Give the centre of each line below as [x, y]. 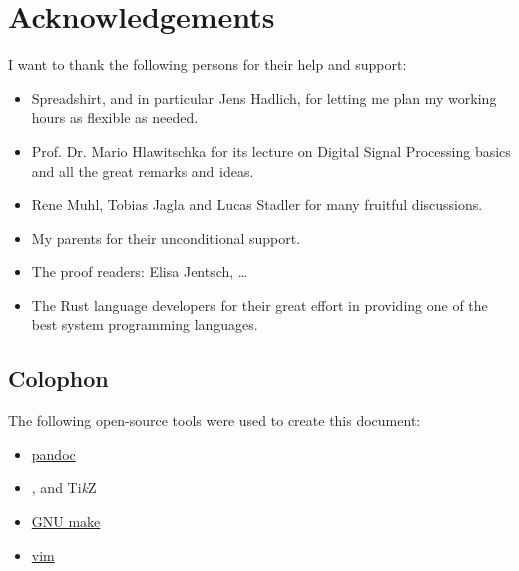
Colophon [58, 378]
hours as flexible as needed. [115, 117]
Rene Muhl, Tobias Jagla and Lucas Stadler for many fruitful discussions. [257, 204]
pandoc [53, 453]
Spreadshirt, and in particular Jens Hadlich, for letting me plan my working [264, 97]
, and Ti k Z [64, 487]
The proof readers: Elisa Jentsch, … [139, 271]
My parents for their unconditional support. [166, 237]
